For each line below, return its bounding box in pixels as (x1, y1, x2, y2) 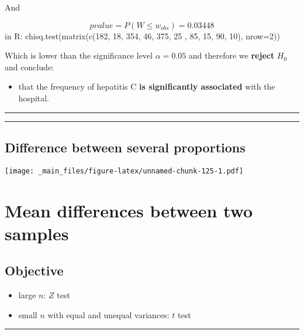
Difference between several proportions (5, 138, 246, 156)
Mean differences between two (5, 198, 253, 222)
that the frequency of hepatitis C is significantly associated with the (18, 80, 275, 93)
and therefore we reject (188, 49, 275, 62)
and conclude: (5, 60, 54, 73)
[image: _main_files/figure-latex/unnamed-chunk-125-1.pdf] (5, 166, 244, 175)
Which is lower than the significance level (5, 49, 153, 62)
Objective (5, 261, 64, 280)
